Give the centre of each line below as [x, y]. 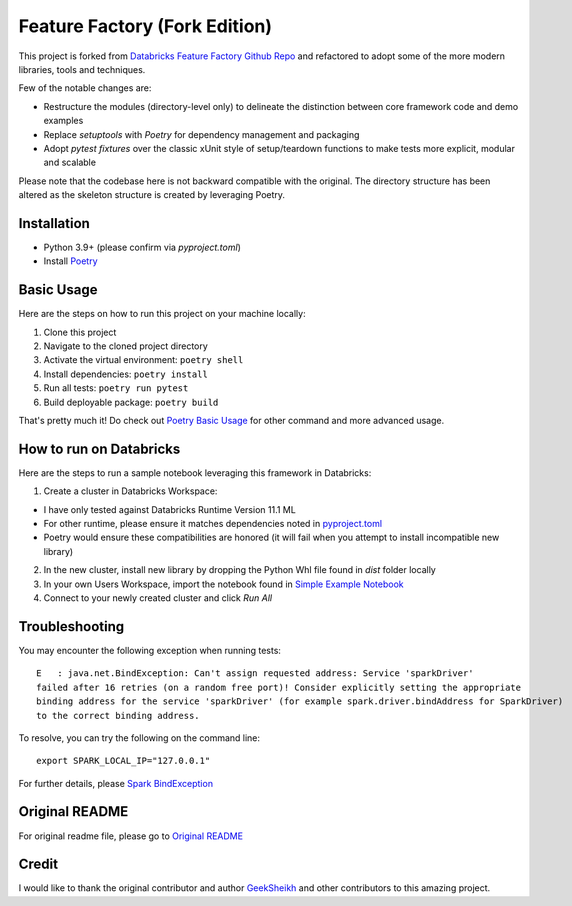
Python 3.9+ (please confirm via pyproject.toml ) [142, 247]
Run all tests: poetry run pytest [116, 388]
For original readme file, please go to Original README [131, 836]
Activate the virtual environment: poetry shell [143, 360]
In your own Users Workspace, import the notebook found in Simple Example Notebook [223, 584]
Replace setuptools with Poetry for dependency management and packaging [201, 134]
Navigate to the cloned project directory [126, 346]
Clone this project [80, 332]
